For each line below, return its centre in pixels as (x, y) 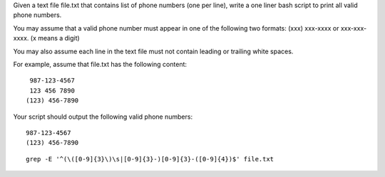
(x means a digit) (55, 38)
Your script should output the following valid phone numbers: (103, 117)
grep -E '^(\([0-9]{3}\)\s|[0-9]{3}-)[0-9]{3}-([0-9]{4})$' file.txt (150, 159)
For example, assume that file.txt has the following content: (100, 64)
